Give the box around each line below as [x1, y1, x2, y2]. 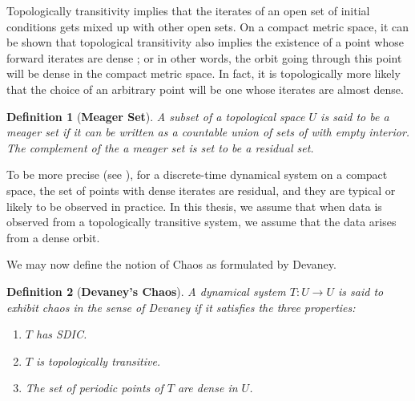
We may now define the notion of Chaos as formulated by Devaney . [6, 256, 336, 273]
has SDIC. [35, 326, 87, 342]
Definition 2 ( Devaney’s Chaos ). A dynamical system [6, 282, 286, 299]
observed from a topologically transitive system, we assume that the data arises [6, 213, 397, 230]
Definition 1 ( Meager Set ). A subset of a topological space [6, 107, 305, 124]
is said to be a [320, 107, 389, 124]
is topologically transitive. [35, 352, 161, 369]
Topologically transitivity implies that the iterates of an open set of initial [6, 2, 370, 18]
